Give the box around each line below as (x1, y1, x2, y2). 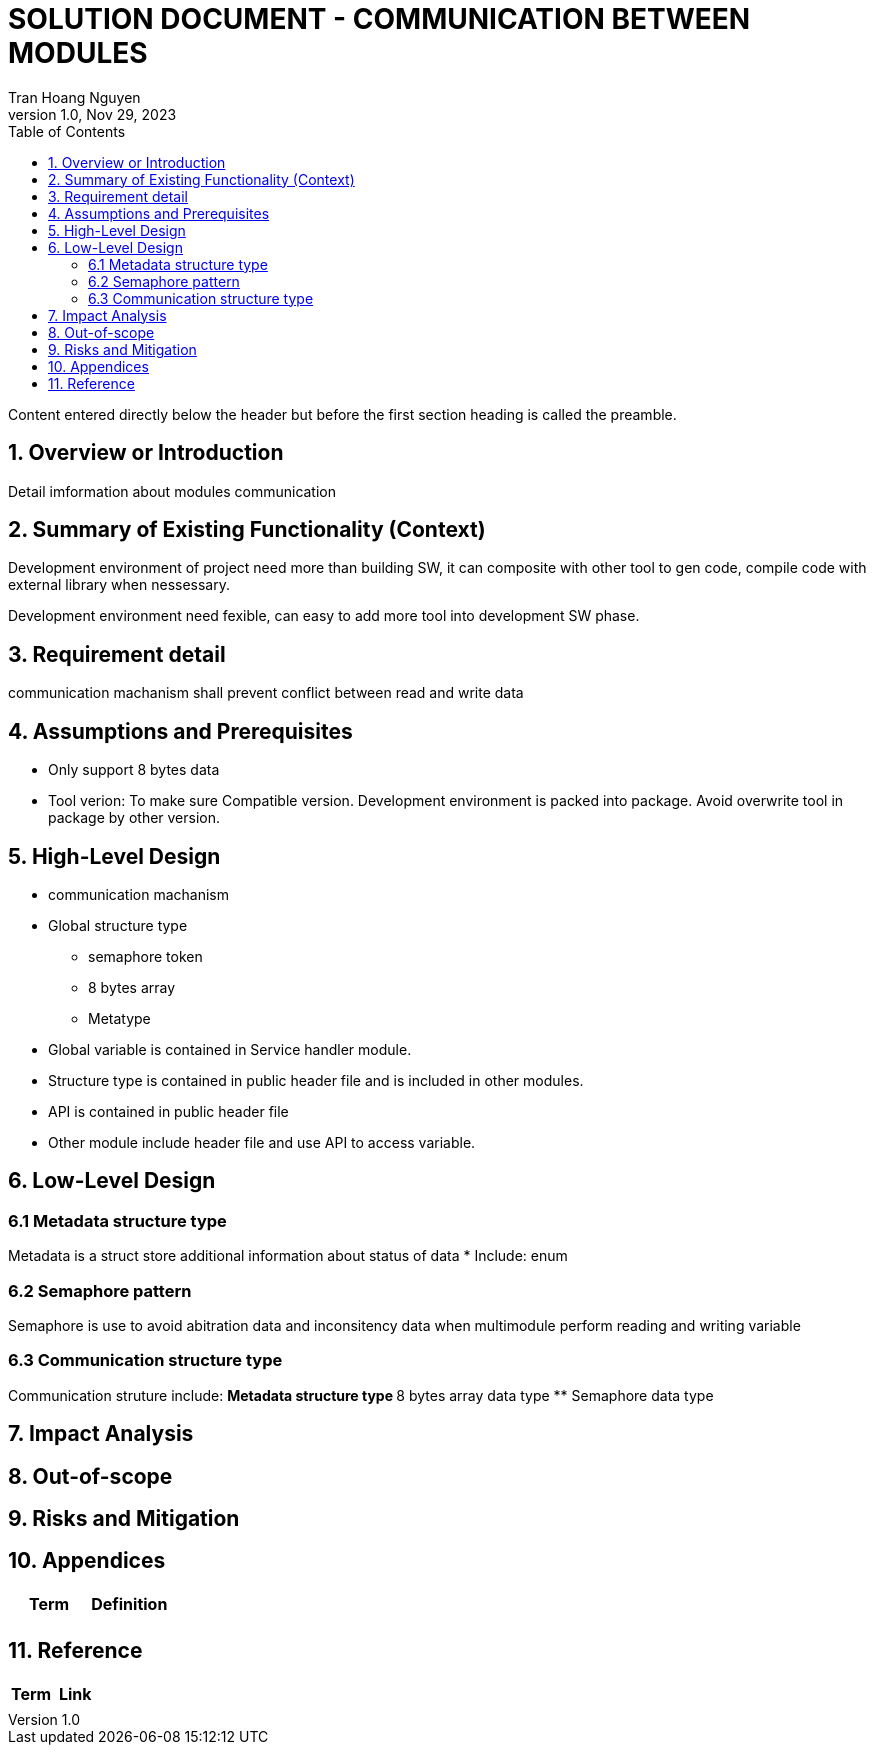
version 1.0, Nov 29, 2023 (8, 105, 177, 123)
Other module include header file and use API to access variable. (48, 1133, 476, 1151)
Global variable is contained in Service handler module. (48, 1040, 412, 1058)
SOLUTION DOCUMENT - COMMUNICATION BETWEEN (8, 2, 751, 36)
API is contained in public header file (48, 1102, 289, 1120)
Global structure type (48, 916, 188, 934)
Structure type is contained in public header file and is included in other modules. (48, 1071, 584, 1089)
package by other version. (48, 809, 221, 827)
